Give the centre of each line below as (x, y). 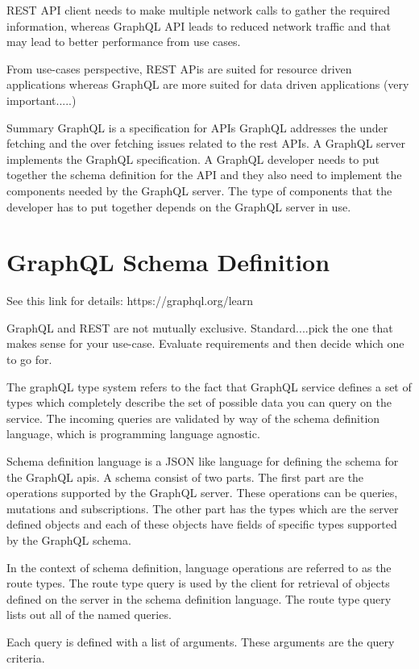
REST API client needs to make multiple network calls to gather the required (199, 10)
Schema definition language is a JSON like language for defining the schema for (203, 461)
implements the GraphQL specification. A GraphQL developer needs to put (193, 159)
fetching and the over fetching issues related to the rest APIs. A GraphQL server (206, 143)
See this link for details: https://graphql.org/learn (130, 301)
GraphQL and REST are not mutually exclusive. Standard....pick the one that (200, 327)
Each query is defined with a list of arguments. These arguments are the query (201, 641)
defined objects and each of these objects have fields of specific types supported (202, 524)
